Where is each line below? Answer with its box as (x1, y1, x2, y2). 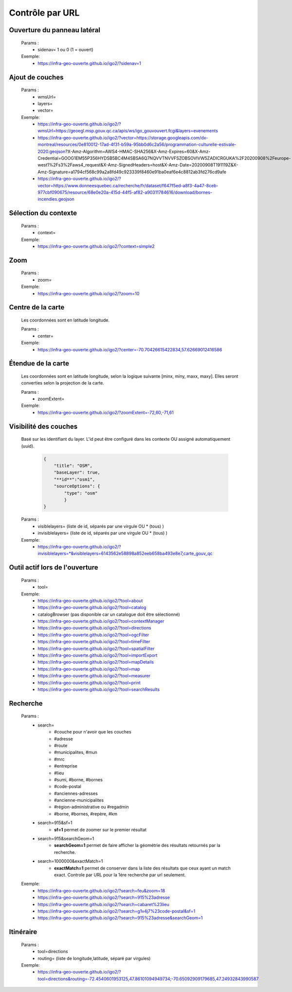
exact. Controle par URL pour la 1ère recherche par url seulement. (54, 871, 186, 878)
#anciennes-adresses (54, 790, 98, 796)
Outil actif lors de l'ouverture (9, 564, 98, 572)
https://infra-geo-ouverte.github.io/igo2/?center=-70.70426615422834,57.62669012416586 (37, 346, 222, 352)
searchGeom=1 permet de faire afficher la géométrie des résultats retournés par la (54, 842, 220, 849)
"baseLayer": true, (54, 470, 101, 475)
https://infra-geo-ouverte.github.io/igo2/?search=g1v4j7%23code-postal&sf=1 (37, 908, 196, 914)
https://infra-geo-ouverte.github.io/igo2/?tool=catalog (37, 605, 146, 610)
